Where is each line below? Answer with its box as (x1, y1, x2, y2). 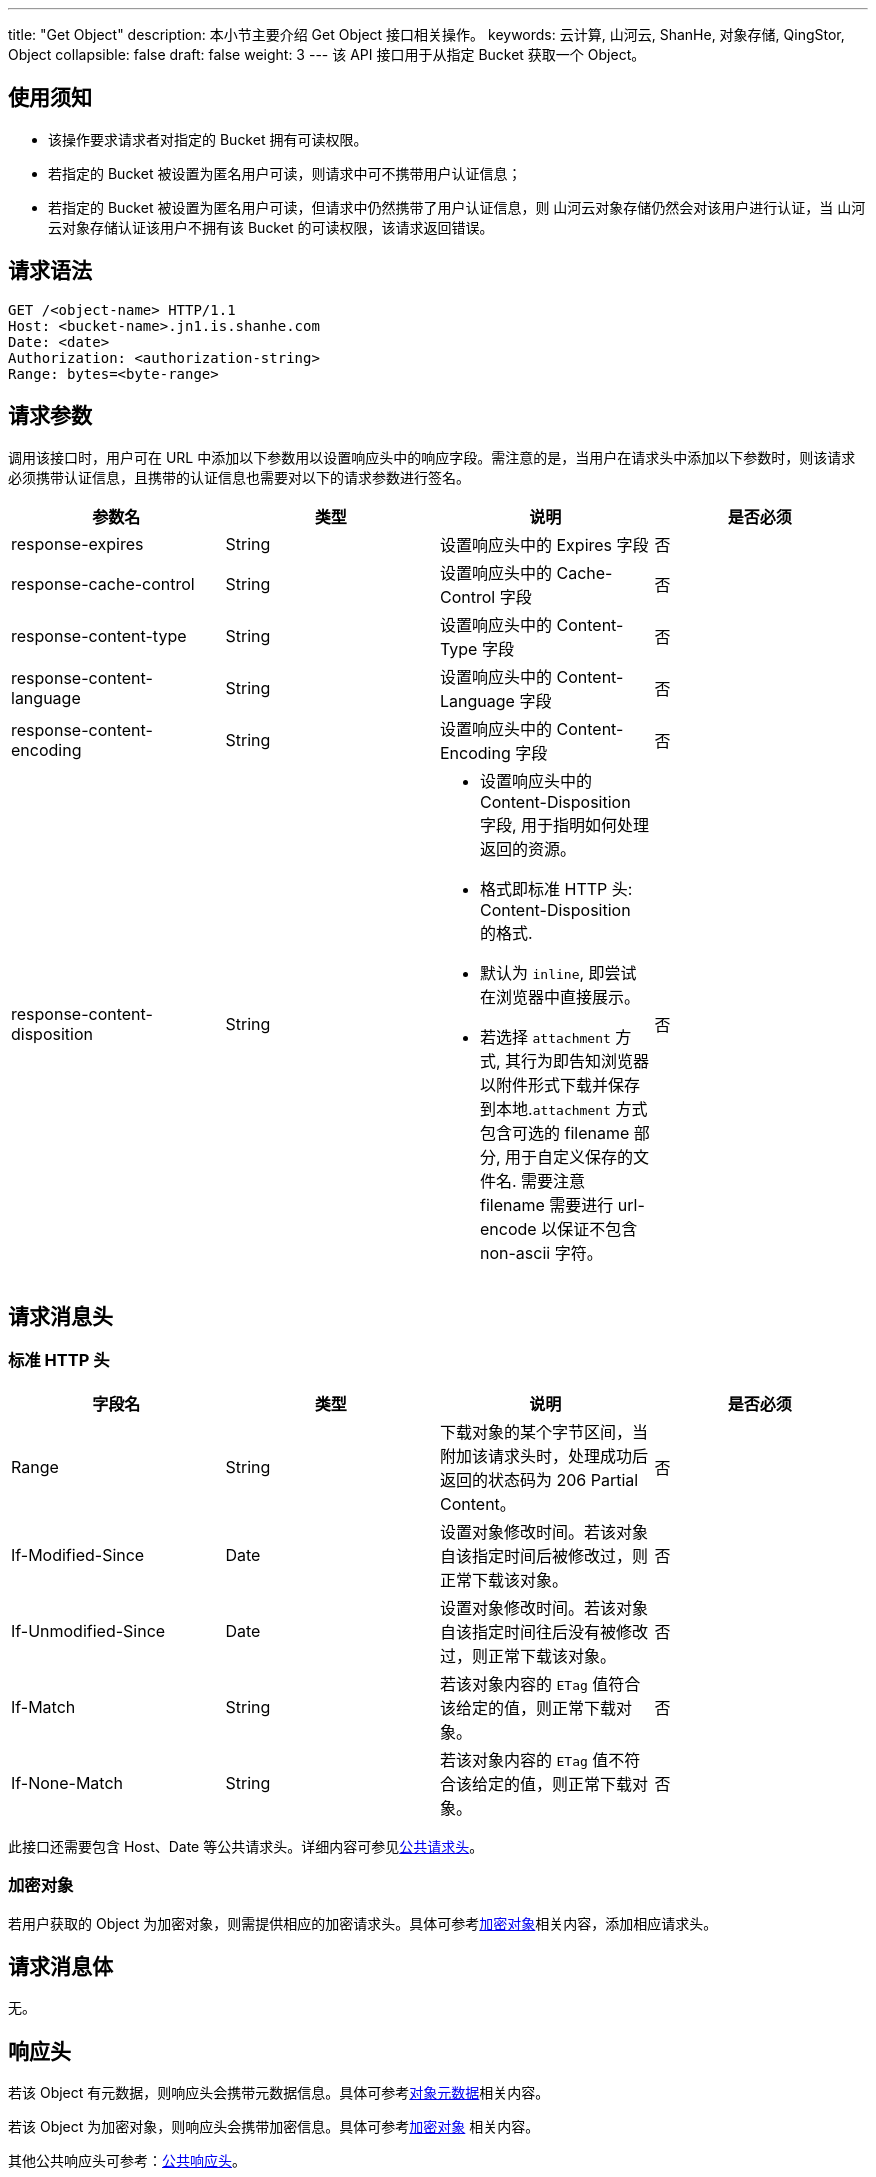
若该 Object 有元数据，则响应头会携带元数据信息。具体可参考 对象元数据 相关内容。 (8, 2084, 550, 2102)
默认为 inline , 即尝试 (480, 962, 637, 983)
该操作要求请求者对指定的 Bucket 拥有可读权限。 (48, 130, 368, 148)
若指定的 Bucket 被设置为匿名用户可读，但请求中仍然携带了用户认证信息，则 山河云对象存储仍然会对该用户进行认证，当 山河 (48, 198, 866, 216)
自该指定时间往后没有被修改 (440, 1621, 649, 1642)
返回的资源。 (480, 838, 577, 859)
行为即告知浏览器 (521, 1050, 650, 1071)
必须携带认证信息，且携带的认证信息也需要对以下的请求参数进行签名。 (8, 468, 470, 486)
